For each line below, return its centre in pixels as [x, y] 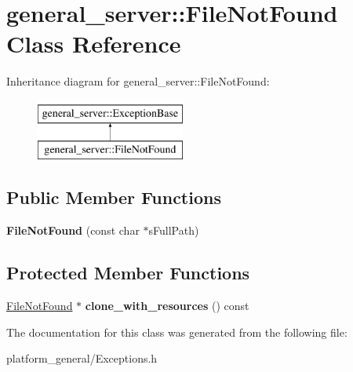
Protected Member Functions [128, 273]
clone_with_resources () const [167, 306]
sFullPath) [174, 230]
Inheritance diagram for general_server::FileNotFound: [138, 81]
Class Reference [94, 44]
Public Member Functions [114, 197]
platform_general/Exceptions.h [82, 358]
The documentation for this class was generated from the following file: [177, 332]
